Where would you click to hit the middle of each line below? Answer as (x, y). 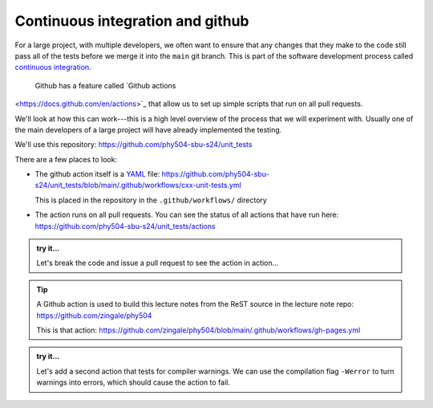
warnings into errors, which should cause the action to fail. (133, 382)
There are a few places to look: (66, 159)
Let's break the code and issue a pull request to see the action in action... (158, 263)
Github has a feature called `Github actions (105, 85)
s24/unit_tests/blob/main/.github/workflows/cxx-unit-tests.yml (138, 186)
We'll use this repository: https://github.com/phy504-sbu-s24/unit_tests (134, 145)
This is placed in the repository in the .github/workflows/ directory (151, 200)
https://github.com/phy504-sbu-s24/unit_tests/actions (125, 226)
